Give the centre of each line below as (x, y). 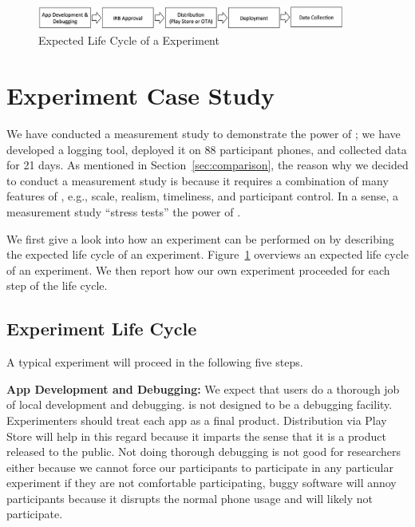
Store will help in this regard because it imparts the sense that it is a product (196, 436)
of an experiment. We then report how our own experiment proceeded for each (198, 269)
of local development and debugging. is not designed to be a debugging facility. (200, 404)
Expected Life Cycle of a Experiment (129, 40)
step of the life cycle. (57, 285)
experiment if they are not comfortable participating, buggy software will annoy (202, 483)
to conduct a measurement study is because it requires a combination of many (198, 180)
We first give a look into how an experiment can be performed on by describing (200, 238)
